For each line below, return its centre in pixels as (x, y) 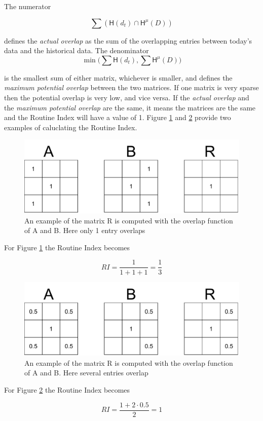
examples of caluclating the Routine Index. (71, 127)
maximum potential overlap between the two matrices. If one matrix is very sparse (131, 87)
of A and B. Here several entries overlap (86, 373)
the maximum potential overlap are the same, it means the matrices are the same (130, 107)
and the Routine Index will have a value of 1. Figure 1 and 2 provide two (118, 117)
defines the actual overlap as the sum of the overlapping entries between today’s (128, 40)
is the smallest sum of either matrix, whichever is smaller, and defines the (118, 77)
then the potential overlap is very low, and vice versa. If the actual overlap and (127, 97)
